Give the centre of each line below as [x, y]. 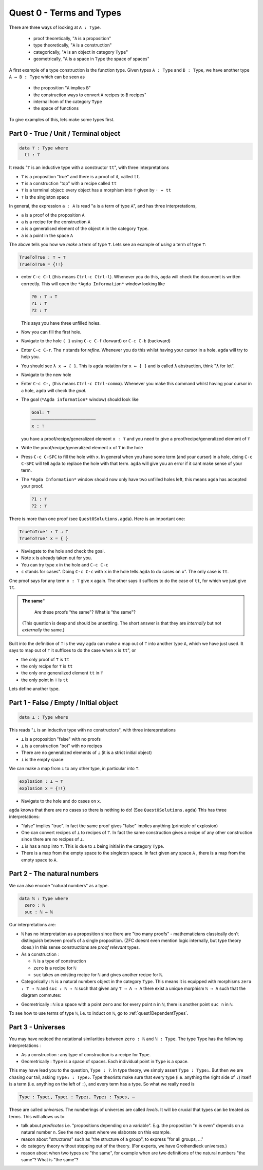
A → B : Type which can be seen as [47, 77]
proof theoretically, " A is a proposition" [72, 38]
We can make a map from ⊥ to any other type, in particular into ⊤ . [74, 769]
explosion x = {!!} [42, 788]
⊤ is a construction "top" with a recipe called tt [69, 183]
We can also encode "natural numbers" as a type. [59, 885]
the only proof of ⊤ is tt [45, 659]
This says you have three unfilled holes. [61, 323]
